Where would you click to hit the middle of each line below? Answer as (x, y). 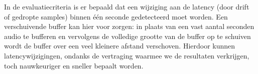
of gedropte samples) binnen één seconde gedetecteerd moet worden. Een (116, 16)
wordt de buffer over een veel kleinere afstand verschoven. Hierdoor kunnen (120, 46)
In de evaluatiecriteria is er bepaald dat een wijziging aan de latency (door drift (127, 6)
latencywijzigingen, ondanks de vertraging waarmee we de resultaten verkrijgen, (127, 55)
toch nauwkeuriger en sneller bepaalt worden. (74, 65)
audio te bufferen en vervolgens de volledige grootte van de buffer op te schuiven (127, 36)
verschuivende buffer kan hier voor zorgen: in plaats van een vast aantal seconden (129, 26)
